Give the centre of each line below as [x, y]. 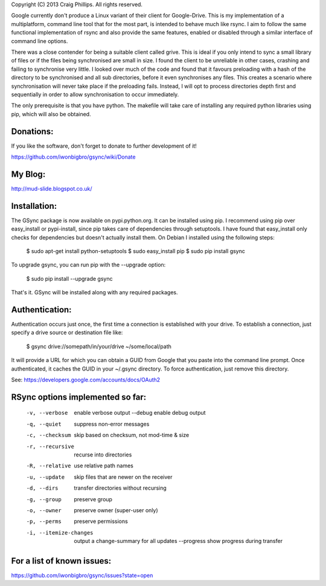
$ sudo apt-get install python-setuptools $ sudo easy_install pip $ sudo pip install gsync [136, 251]
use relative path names [104, 466]
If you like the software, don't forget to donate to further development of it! [104, 146]
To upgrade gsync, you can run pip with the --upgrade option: [88, 265]
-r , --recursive [50, 446]
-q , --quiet [44, 424]
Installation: [34, 206]
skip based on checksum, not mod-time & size [132, 435]
